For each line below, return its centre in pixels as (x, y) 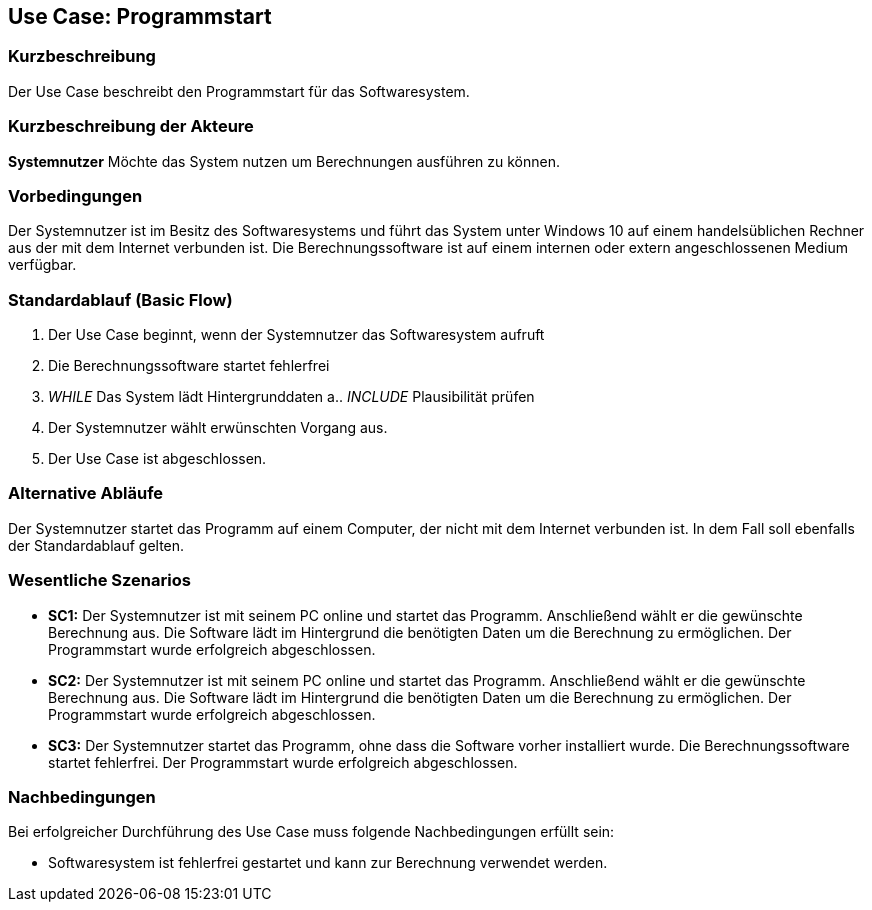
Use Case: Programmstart (140, 16)
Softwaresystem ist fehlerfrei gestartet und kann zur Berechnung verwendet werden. (328, 863)
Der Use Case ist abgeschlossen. (157, 459)
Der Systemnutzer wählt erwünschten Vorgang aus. (218, 428)
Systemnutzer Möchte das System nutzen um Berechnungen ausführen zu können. (284, 161)
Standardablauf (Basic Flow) (120, 299)
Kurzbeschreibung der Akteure (131, 126)
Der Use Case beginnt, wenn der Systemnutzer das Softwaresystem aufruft (296, 335)
